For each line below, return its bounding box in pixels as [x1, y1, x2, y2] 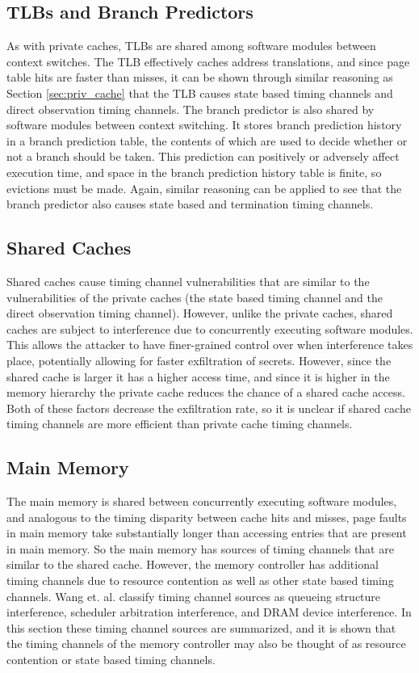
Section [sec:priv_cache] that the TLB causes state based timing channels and [6, 84, 393, 101]
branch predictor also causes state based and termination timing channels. [6, 196, 374, 212]
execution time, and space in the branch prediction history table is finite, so [6, 163, 382, 180]
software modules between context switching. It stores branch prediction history [6, 116, 402, 133]
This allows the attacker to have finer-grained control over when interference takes [6, 336, 413, 353]
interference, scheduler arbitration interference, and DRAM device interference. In [6, 604, 412, 620]
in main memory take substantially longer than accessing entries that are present [6, 524, 407, 541]
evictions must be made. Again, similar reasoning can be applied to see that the [6, 179, 402, 196]
